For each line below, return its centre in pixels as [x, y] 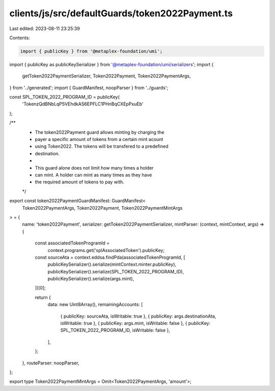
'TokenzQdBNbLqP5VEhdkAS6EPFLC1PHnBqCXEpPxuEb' [83, 104]
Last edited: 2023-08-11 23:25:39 [45, 29]
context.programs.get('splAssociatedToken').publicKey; [106, 250]
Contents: [20, 38]
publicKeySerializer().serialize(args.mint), [91, 279]
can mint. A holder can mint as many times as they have [93, 175]
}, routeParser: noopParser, [51, 363]
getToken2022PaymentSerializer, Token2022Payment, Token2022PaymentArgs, [106, 76]
